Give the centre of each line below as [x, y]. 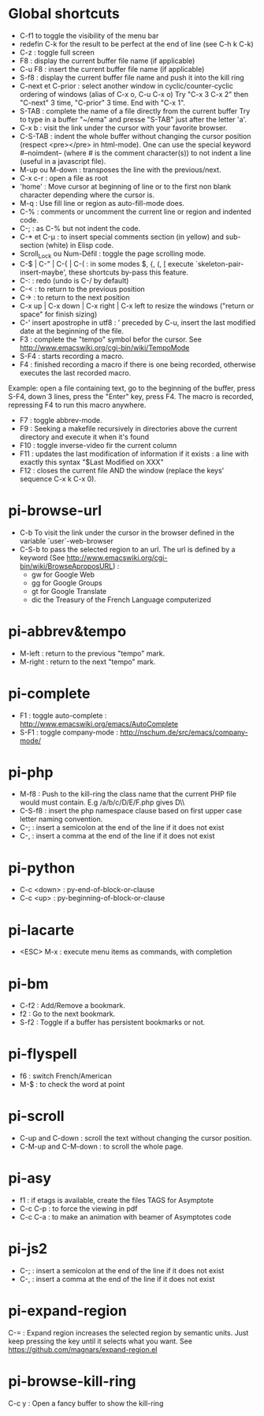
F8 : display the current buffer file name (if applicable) [107, 61]
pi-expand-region [68, 1311]
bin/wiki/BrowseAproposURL [66, 566]
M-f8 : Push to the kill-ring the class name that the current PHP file [128, 794]
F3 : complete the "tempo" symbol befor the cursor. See [111, 339]
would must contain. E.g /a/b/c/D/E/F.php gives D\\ [102, 802]
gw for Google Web [63, 574]
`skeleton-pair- [220, 263]
